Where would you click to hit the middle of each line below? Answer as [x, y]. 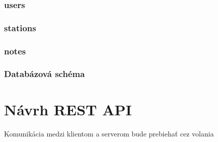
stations [20, 27]
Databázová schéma [45, 74]
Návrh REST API [68, 109]
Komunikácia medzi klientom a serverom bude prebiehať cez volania [109, 133]
